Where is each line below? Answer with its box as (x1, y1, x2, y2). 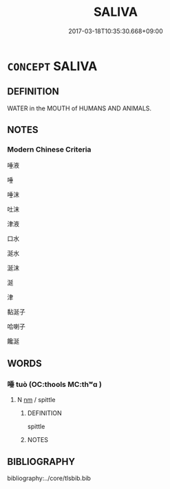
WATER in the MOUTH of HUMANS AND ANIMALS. (7, 104, 152, 112)
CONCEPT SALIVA (7, 58, 98, 74)
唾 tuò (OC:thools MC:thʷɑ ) (7, 379, 102, 389)
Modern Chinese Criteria (7, 145, 92, 154)
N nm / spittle (17, 396, 56, 404)
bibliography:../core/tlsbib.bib (7, 474, 92, 482)
